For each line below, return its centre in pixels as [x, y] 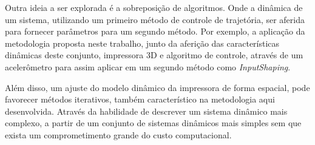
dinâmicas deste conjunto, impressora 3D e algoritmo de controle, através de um [154, 55]
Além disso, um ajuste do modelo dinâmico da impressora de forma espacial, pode [157, 87]
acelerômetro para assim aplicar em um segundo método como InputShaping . [148, 66]
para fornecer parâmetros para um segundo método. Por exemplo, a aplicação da [155, 31]
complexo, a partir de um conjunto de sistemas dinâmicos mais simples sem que [153, 123]
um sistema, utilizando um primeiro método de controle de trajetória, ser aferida [155, 19]
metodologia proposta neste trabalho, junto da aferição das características [142, 43]
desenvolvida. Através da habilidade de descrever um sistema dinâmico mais [146, 111]
